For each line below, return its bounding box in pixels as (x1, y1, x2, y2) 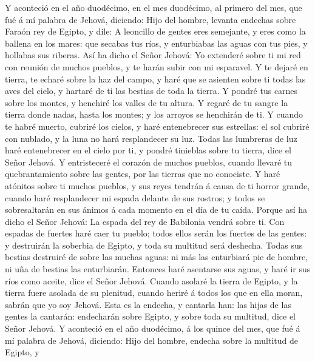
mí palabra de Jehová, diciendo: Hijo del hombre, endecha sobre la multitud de (5, 334, 299, 346)
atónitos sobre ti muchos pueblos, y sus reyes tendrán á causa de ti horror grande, (5, 179, 310, 192)
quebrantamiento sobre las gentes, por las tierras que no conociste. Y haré (5, 167, 280, 180)
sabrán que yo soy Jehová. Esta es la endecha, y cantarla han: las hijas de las (5, 298, 291, 310)
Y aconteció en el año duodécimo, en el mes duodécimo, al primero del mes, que (5, 1, 302, 13)
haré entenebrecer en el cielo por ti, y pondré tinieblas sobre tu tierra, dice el (5, 144, 291, 156)
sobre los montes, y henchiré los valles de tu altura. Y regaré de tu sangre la (5, 96, 288, 109)
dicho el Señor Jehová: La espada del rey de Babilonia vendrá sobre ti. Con (5, 215, 285, 227)
